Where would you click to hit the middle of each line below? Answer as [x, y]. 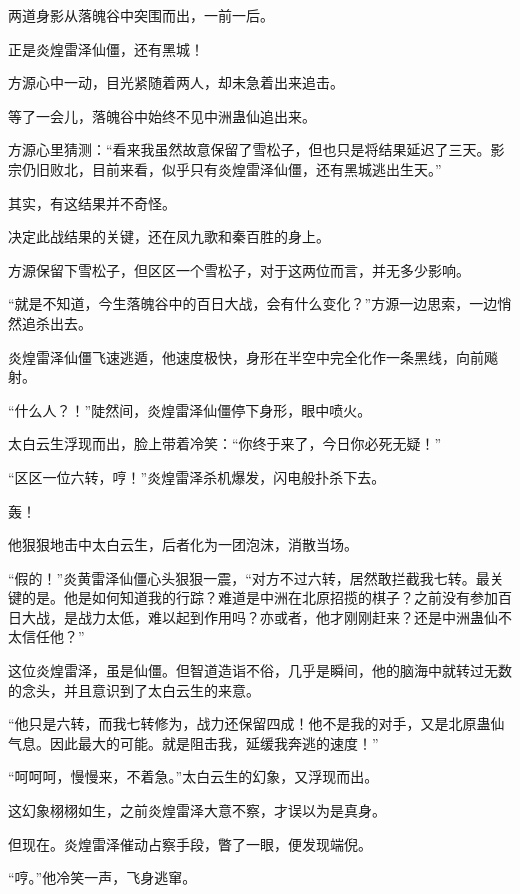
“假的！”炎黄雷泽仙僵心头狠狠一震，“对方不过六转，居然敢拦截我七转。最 [249, 577]
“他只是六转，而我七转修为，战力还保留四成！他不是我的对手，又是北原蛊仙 [256, 723]
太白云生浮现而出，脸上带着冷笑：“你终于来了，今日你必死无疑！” [225, 443]
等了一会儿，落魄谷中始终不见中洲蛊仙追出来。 [162, 115]
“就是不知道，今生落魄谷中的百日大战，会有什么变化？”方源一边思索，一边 [253, 303]
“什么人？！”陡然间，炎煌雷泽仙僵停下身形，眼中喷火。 [190, 409]
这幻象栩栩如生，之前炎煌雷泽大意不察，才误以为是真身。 [197, 810]
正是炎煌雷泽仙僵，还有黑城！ [106, 48]
